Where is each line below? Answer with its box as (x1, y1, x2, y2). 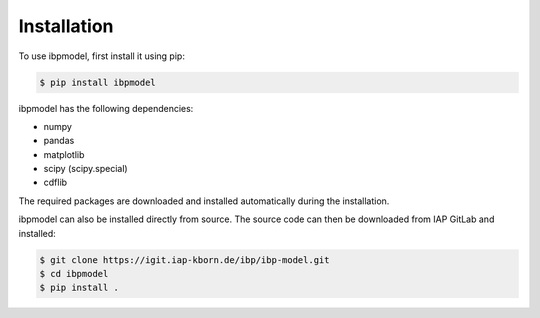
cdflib (43, 176, 68, 189)
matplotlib (43, 148, 85, 160)
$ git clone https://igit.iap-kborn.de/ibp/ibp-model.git (39, 254, 330, 265)
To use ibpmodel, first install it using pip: (18, 50, 185, 62)
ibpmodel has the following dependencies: (18, 102, 194, 114)
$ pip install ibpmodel (39, 76, 157, 88)
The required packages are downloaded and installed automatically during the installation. (18, 195, 390, 207)
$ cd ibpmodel (39, 268, 109, 280)
